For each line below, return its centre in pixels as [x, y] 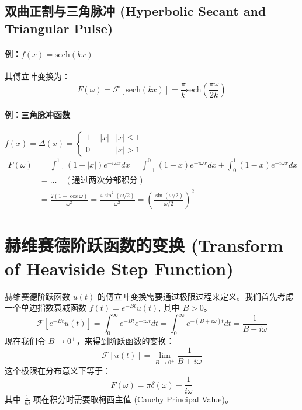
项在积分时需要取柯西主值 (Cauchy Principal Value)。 [133, 399]
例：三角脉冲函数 [37, 115]
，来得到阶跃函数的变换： [125, 341]
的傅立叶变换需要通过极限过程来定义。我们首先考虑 [195, 296]
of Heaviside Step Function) [119, 268]
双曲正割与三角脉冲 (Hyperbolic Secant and [136, 11]
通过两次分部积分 [105, 180]
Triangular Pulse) [59, 28]
